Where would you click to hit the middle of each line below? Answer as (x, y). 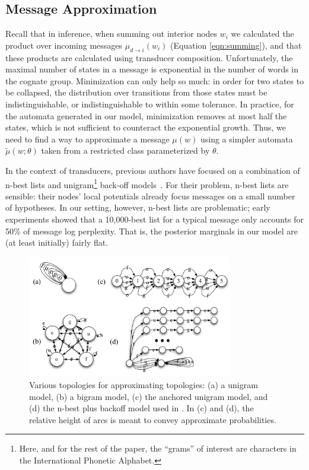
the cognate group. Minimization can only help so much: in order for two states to (155, 80)
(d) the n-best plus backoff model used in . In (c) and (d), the (141, 408)
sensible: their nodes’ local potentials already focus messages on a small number (150, 196)
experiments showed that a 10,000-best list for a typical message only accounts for (155, 219)
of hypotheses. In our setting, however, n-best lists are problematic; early (138, 207)
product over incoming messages (64, 45)
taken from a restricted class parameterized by (125, 150)
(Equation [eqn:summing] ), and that (236, 45)
